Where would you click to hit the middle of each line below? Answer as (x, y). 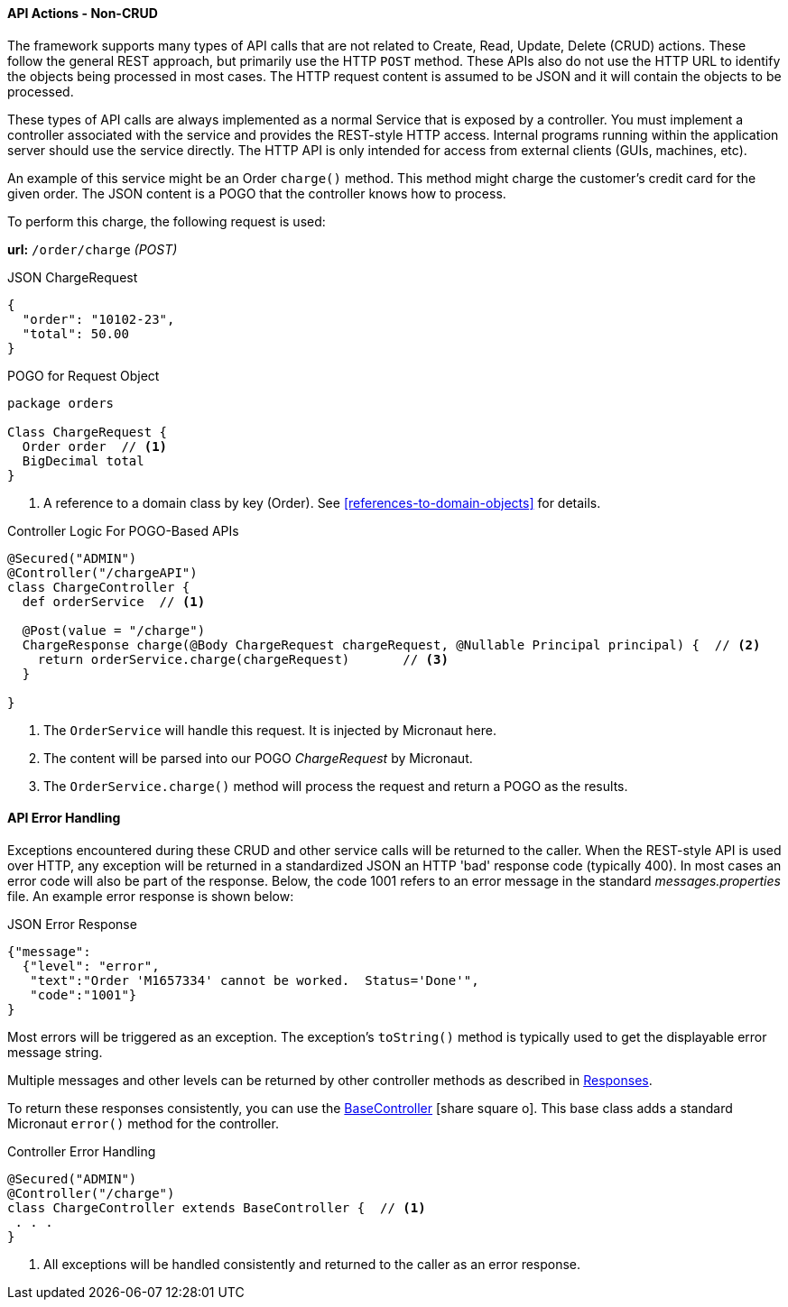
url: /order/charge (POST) (93, 249)
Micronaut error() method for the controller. (143, 1123)
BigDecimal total (83, 460)
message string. (55, 1052)
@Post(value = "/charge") (114, 630)
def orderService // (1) (114, 601)
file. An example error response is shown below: (151, 896)
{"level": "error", (91, 966)
